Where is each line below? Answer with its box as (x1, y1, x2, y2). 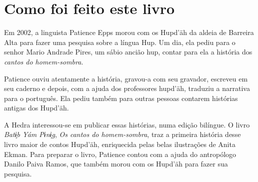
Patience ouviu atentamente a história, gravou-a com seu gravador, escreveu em (4, 73, 248, 83)
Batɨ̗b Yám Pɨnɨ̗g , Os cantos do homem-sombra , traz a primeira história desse (4, 129, 241, 139)
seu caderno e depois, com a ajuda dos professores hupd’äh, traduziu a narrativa (4, 83, 250, 93)
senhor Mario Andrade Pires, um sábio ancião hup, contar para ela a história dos (4, 46, 252, 57)
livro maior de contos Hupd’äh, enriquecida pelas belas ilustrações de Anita (4, 139, 235, 149)
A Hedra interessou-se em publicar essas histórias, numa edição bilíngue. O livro (4, 119, 250, 129)
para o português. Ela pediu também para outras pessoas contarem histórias (4, 92, 238, 103)
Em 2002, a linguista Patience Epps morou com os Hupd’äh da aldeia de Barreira (4, 27, 254, 37)
